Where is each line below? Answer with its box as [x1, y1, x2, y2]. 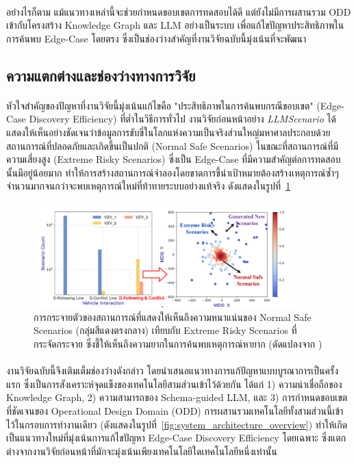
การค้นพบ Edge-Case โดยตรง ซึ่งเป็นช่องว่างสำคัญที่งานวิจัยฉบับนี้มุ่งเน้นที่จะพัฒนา [6, 31, 307, 45]
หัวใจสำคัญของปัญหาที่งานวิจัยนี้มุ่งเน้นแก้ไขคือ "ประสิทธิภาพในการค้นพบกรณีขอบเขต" [6, 98, 314, 112]
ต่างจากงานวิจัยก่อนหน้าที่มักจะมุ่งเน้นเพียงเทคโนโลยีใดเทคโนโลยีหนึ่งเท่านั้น [6, 443, 277, 458]
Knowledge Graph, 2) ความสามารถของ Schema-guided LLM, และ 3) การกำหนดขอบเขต [6, 390, 348, 404]
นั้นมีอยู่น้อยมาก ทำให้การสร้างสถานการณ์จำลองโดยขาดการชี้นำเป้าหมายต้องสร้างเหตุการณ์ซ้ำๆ [6, 165, 339, 179]
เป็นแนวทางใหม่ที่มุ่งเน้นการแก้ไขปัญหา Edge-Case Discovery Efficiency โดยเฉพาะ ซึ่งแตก [6, 430, 346, 445]
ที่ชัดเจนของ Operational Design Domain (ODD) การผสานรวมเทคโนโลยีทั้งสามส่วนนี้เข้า [6, 403, 344, 417]
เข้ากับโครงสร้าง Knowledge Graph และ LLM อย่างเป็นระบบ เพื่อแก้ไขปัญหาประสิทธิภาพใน [6, 18, 344, 32]
